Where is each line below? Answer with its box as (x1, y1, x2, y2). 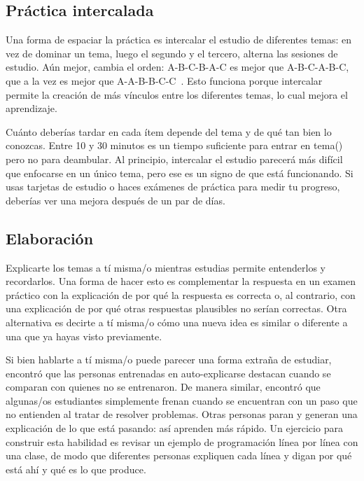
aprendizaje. (6, 101, 57, 116)
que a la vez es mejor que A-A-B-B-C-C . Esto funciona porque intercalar (6, 73, 323, 88)
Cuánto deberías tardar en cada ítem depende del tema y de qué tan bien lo (6, 124, 332, 139)
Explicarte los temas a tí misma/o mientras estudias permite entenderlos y (6, 260, 326, 274)
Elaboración (6, 227, 94, 249)
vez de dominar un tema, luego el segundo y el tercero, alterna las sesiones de (6, 46, 338, 60)
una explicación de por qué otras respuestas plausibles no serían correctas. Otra (6, 301, 347, 316)
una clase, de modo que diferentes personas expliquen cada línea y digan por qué (6, 448, 352, 463)
